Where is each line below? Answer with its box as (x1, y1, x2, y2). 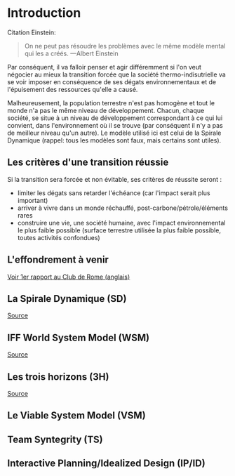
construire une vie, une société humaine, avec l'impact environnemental (17, 218, 226, 227)
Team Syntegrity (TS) (7, 433, 103, 445)
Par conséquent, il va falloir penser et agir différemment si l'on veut (7, 62, 201, 71)
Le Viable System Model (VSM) (7, 409, 146, 422)
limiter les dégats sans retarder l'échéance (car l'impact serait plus (17, 188, 210, 197)
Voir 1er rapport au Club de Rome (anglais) (7, 272, 130, 281)
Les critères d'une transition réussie (7, 157, 169, 168)
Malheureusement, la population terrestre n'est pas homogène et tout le (7, 98, 215, 107)
